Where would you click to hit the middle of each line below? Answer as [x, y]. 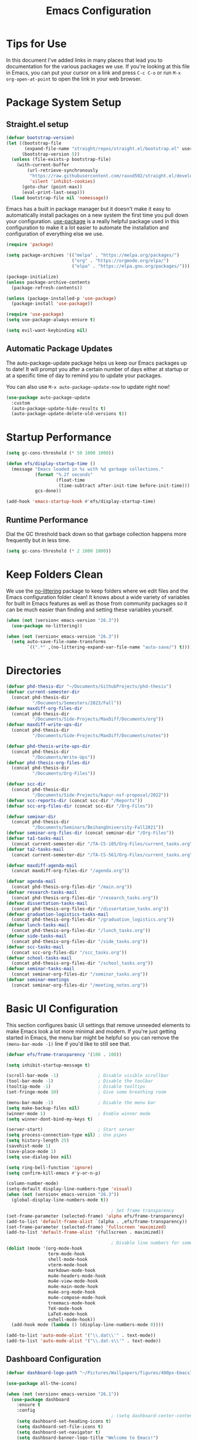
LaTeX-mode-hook [68, 1314]
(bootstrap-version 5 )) [51, 154]
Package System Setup [64, 102]
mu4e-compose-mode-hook [77, 1298]
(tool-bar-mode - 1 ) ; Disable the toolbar [80, 1081]
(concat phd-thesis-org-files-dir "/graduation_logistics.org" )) [93, 920]
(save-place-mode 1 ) [31, 1151]
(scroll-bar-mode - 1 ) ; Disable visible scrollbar [87, 1076]
